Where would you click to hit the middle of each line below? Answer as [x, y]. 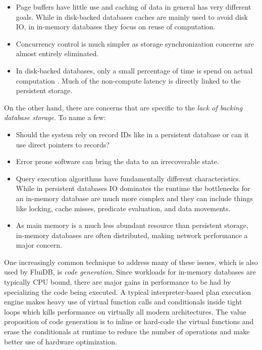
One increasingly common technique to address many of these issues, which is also [131, 262]
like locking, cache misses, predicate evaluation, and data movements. [123, 208]
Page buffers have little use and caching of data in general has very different [134, 7]
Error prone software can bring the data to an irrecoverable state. [117, 161]
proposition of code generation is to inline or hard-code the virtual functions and [129, 321]
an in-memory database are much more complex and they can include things [134, 198]
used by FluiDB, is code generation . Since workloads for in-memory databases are [130, 272]
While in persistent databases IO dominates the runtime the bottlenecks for [133, 188]
